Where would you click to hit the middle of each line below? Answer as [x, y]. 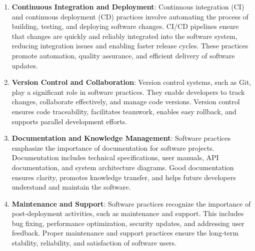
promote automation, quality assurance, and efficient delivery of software [123, 55]
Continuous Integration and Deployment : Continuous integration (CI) [128, 6]
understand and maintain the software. [71, 187]
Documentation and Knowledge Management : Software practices [121, 138]
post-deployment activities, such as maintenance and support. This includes [128, 213]
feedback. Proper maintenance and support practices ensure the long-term [125, 233]
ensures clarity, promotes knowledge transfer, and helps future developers [124, 177]
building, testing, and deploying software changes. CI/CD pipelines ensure [125, 26]
